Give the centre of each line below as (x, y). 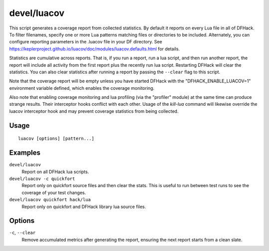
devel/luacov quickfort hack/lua (50, 200)
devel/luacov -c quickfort (42, 179)
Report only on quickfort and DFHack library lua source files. (84, 207)
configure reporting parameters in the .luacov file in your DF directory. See (86, 42)
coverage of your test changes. (54, 193)
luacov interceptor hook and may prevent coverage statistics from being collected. (94, 111)
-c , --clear (22, 233)
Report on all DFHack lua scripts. (55, 172)
